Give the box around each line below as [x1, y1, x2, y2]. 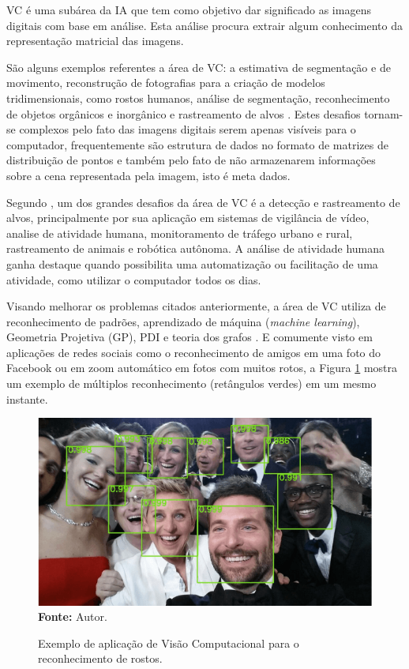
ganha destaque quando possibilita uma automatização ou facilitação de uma [6, 255, 378, 272]
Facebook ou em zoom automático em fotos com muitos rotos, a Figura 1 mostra [6, 359, 398, 376]
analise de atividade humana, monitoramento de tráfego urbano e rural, [6, 224, 353, 241]
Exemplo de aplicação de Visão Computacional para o [38, 634, 299, 651]
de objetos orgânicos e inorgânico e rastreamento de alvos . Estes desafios [6, 105, 361, 122]
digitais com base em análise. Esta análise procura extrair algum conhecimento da [6, 17, 403, 33]
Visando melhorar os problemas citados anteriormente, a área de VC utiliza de [6, 298, 386, 314]
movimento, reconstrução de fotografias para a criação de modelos [6, 74, 325, 91]
